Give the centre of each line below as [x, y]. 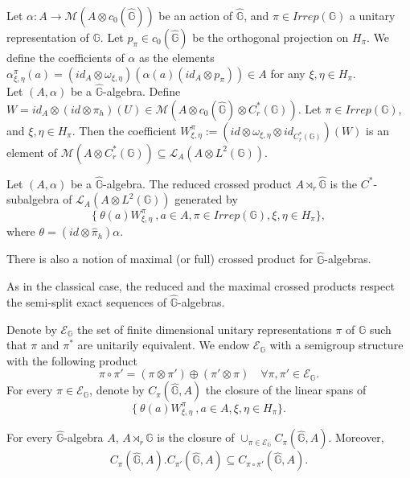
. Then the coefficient [124, 130]
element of [32, 152]
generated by [206, 199]
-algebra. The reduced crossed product [197, 183]
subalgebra [33, 199]
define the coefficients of [66, 57]
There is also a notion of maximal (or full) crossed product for [160, 259]
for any [288, 73]
